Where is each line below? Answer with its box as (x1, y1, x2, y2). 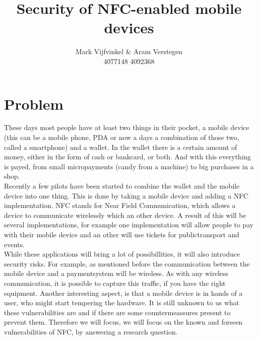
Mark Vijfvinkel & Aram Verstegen (75, 46, 183, 57)
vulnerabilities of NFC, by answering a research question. (4, 326, 178, 337)
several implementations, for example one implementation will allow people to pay (4, 219, 254, 230)
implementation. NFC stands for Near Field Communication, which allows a (4, 200, 236, 210)
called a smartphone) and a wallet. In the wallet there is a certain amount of (4, 141, 237, 152)
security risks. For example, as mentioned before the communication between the (4, 258, 250, 269)
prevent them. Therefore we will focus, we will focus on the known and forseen (4, 317, 243, 327)
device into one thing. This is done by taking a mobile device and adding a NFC (4, 190, 249, 201)
